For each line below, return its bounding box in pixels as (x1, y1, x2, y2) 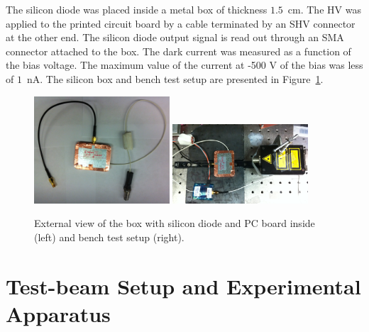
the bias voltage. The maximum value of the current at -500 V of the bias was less (6, 57, 363, 72)
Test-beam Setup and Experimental (6, 271, 361, 300)
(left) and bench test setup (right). (34, 230, 184, 245)
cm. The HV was (287, 2, 361, 16)
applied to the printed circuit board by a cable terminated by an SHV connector (6, 16, 356, 31)
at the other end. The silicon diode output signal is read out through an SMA (6, 30, 344, 45)
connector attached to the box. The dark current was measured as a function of (6, 43, 351, 58)
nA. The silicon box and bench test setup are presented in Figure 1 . (26, 71, 324, 86)
